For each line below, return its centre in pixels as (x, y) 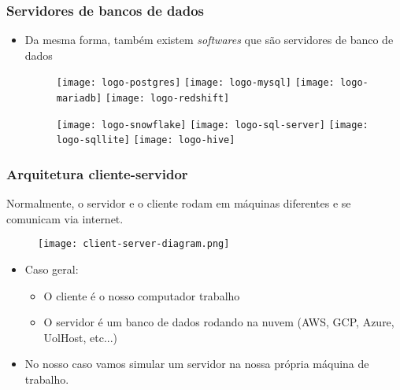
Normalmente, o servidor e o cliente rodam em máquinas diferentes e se (179, 203)
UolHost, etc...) (81, 337)
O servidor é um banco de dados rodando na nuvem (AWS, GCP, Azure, (219, 322)
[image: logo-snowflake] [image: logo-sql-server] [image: (212, 125)
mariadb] (79, 99)
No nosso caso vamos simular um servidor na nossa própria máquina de (197, 364)
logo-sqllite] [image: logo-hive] (146, 140)
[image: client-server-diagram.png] (134, 244)
